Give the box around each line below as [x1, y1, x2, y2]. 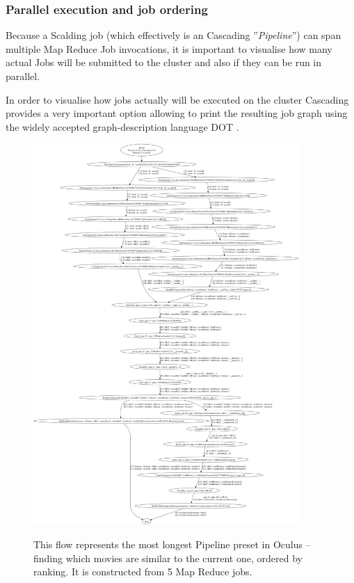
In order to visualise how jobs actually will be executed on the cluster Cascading [6, 92, 349, 106]
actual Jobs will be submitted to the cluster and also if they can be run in [6, 55, 322, 70]
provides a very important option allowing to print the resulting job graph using [6, 106, 348, 120]
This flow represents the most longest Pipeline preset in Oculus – [33, 537, 311, 551]
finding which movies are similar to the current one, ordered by [33, 550, 303, 565]
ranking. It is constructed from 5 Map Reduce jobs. [33, 564, 252, 579]
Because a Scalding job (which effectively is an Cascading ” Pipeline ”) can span [6, 28, 341, 42]
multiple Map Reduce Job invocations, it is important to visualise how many [6, 41, 332, 56]
